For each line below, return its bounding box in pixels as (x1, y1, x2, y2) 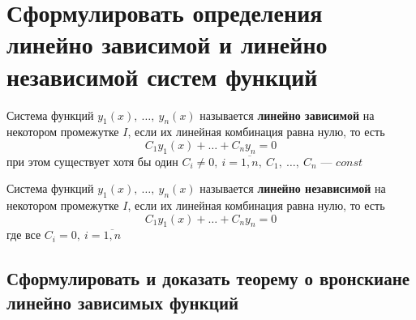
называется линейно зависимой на (199, 106, 375, 123)
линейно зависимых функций (6, 289, 239, 314)
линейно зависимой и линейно (6, 28, 328, 61)
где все (6, 226, 41, 243)
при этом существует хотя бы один (6, 152, 178, 169)
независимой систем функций (6, 59, 318, 92)
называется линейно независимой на (199, 180, 386, 197)
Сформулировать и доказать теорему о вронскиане (6, 266, 410, 291)
